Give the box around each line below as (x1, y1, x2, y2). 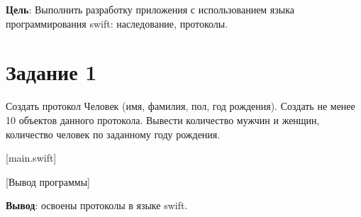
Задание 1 (6, 57, 97, 87)
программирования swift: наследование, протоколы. (6, 16, 228, 30)
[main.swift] (6, 150, 57, 165)
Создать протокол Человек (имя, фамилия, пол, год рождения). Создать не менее (6, 99, 355, 113)
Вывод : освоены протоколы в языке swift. (6, 198, 188, 213)
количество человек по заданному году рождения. (6, 126, 221, 141)
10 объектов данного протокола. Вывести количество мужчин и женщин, (6, 112, 320, 127)
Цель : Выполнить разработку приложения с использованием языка (6, 2, 295, 16)
